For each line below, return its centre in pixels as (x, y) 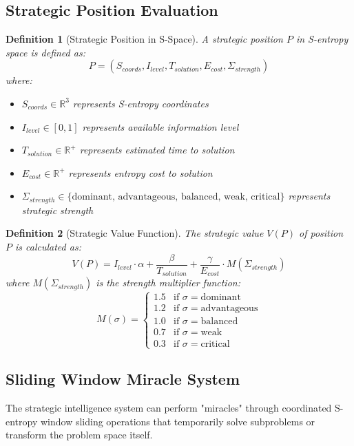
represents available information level (160, 126)
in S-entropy (322, 39)
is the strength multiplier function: (168, 283)
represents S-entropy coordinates (140, 103)
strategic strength (58, 210)
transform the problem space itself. (79, 435)
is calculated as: (48, 246)
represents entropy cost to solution (140, 172)
